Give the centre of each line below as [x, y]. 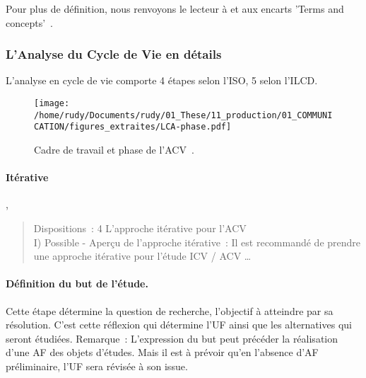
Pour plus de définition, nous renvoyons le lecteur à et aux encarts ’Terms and [175, 8]
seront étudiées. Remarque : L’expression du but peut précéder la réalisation [172, 338]
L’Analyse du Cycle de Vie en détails [114, 54]
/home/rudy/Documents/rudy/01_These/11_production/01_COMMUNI [183, 115]
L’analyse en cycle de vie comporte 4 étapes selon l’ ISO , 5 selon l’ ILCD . [162, 80]
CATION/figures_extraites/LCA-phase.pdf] [133, 127]
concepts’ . [29, 22]
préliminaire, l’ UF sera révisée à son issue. [97, 366]
